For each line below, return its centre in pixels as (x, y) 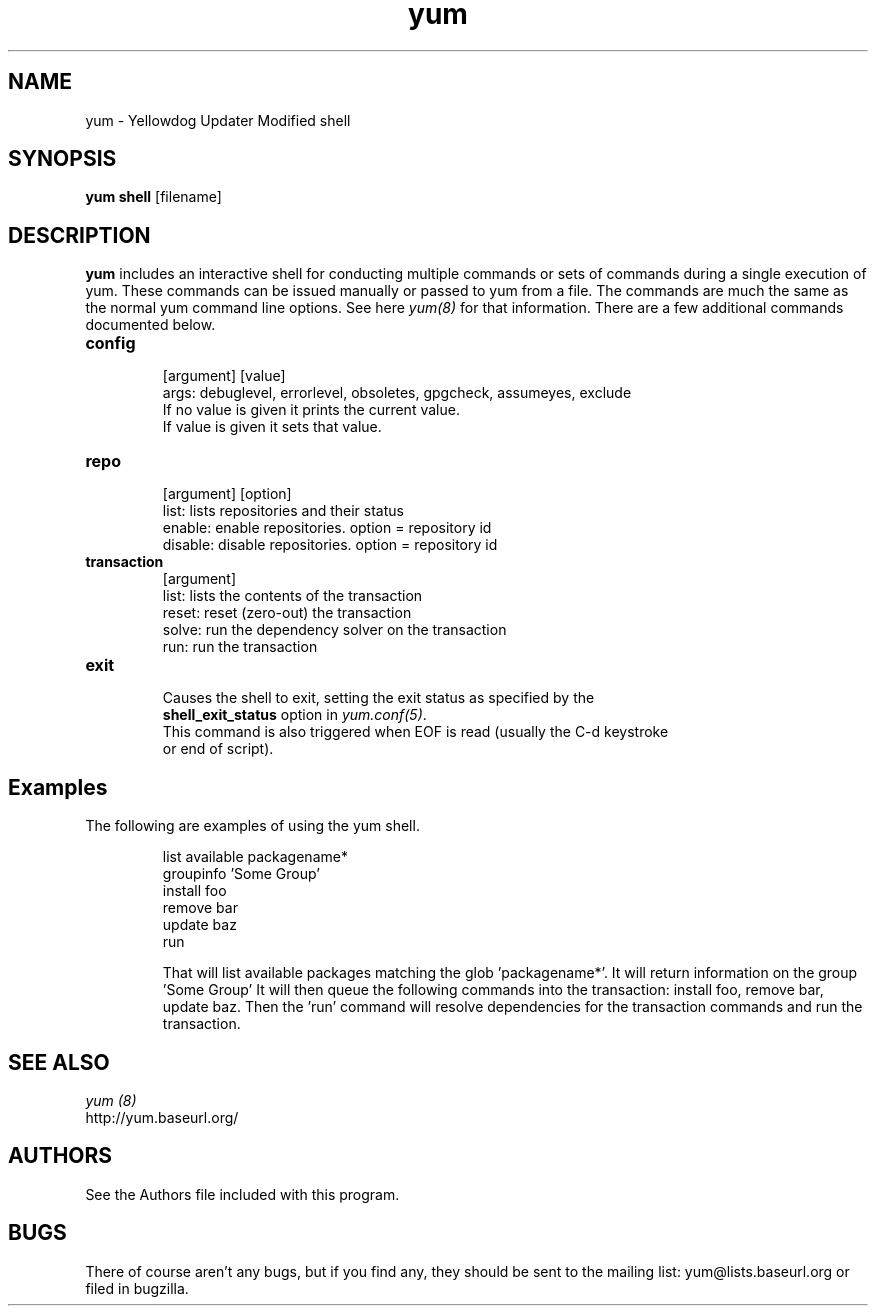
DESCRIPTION (79, 235)
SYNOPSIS (62, 159)
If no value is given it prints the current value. (311, 410)
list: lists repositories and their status (283, 511)
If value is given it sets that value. (272, 427)
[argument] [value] (224, 376)
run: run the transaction (240, 647)
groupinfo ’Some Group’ (241, 874)
